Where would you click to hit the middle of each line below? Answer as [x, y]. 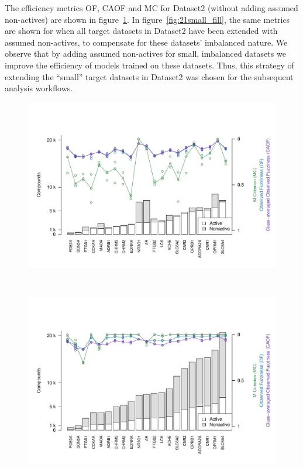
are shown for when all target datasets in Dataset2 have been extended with [141, 31]
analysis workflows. [39, 88]
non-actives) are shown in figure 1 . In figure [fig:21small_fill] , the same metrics [147, 19]
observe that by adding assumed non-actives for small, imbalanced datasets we [145, 54]
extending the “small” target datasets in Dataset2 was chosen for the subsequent [149, 76]
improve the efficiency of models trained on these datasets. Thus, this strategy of [149, 65]
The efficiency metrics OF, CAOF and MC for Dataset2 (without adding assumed [151, 8]
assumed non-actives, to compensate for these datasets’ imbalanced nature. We [146, 42]
